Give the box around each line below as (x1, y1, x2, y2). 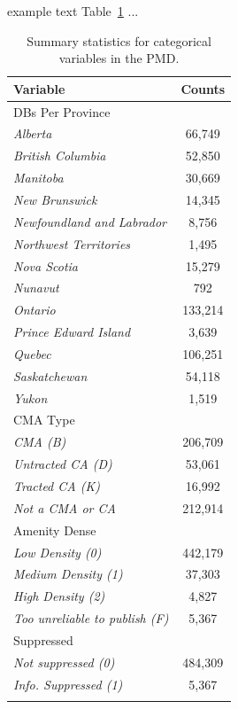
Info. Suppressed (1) (13, 674, 123, 693)
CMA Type (13, 410, 75, 429)
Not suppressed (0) (13, 652, 115, 671)
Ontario (13, 300, 56, 319)
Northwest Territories (13, 234, 131, 253)
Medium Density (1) (13, 565, 123, 583)
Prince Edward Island (13, 323, 131, 341)
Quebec (13, 344, 51, 362)
